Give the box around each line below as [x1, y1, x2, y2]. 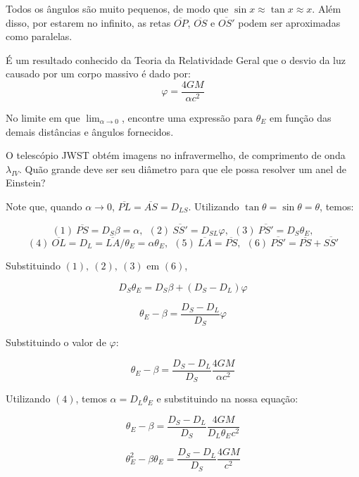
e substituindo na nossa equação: [156, 391, 298, 406]
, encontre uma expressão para [121, 110, 253, 125]
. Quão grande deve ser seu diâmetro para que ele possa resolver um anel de [18, 161, 346, 176]
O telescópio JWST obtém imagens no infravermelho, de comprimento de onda [6, 148, 346, 163]
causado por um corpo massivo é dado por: [6, 66, 191, 81]
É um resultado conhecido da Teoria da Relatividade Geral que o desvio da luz [6, 52, 346, 67]
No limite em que [6, 110, 80, 125]
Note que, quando [6, 199, 82, 213]
